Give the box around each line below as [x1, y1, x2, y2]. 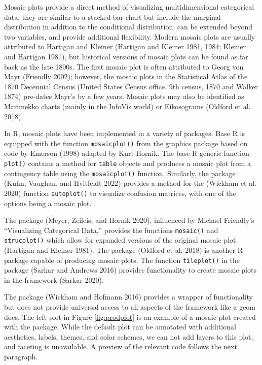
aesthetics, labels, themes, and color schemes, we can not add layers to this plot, [4, 331, 253, 342]
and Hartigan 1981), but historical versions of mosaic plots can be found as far [4, 51, 248, 61]
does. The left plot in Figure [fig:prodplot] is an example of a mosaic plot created [4, 311, 256, 322]
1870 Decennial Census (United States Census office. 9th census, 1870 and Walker [4, 81, 258, 91]
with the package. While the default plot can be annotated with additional [4, 321, 236, 332]
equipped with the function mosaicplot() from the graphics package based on [4, 138, 248, 148]
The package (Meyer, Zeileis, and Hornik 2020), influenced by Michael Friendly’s [4, 215, 254, 225]
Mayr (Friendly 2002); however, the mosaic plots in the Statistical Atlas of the [4, 71, 248, 82]
